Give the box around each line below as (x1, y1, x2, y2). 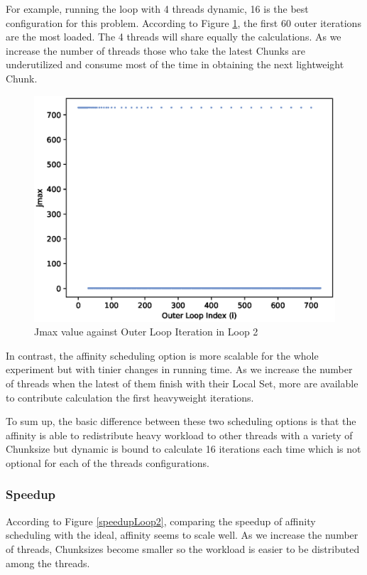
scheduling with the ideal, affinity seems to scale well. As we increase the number (6, 527, 358, 542)
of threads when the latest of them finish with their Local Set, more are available (6, 375, 358, 390)
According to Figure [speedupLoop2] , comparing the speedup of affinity (6, 513, 316, 528)
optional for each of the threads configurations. (6, 455, 209, 470)
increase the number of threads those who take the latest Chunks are (6, 43, 306, 58)
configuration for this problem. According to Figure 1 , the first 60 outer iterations (6, 15, 361, 30)
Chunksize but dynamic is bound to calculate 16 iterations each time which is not (6, 441, 361, 456)
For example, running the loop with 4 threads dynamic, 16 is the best (6, 1, 309, 16)
